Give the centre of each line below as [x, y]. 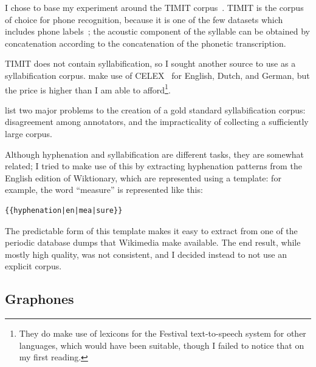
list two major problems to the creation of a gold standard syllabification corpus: [155, 109]
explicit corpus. [33, 266]
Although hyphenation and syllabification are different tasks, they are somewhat [155, 154]
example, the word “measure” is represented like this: [104, 190]
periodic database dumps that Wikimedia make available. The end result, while [153, 242]
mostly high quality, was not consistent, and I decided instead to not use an [146, 254]
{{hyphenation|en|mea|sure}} [64, 210]
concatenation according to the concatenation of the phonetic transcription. [146, 43]
